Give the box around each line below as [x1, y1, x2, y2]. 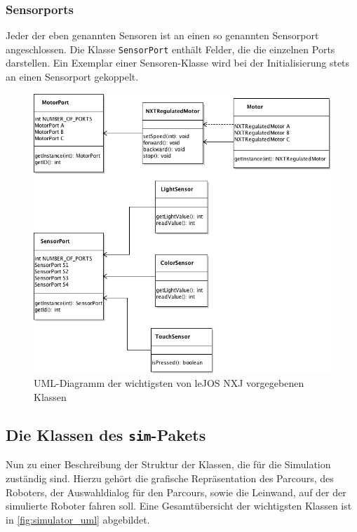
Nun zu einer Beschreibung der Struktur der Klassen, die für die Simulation [6, 457, 331, 472]
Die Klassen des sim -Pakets [6, 424, 206, 446]
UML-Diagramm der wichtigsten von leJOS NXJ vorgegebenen [34, 376, 304, 390]
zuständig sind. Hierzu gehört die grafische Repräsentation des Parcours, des [6, 471, 334, 486]
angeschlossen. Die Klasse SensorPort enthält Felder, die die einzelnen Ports [6, 41, 335, 56]
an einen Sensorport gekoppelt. [6, 69, 139, 84]
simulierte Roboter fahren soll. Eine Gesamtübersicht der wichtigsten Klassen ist [6, 498, 352, 513]
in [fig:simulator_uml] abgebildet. [6, 512, 150, 526]
